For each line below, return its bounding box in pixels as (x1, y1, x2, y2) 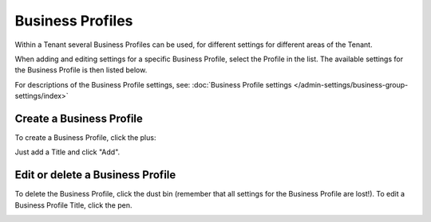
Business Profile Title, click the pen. (14, 200, 132, 210)
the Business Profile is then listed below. (14, 65, 148, 75)
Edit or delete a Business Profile (14, 168, 176, 182)
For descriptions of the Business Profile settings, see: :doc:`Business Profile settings (14, 80, 292, 89)
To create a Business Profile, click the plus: (14, 133, 156, 142)
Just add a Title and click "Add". (14, 147, 121, 157)
